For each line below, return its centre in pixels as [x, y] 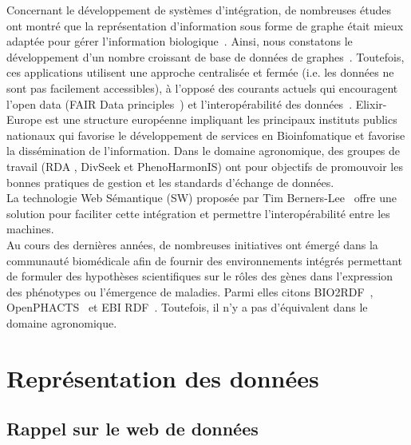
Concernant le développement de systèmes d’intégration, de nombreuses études [199, 10]
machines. [30, 229]
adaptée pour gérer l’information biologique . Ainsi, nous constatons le [180, 41]
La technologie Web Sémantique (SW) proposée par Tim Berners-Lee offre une [202, 198]
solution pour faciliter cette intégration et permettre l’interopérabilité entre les [198, 213]
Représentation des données [163, 377]
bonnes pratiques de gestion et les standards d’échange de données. [170, 182]
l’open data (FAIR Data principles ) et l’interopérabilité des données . [180, 103]
